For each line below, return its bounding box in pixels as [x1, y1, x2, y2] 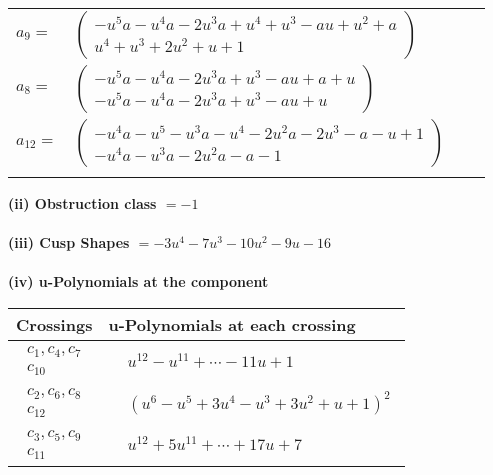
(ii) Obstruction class [8, 193, 157, 213]
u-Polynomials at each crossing [108, 312, 356, 336]
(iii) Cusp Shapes [8, 232, 130, 253]
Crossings [16, 312, 93, 336]
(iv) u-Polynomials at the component [8, 271, 269, 292]
